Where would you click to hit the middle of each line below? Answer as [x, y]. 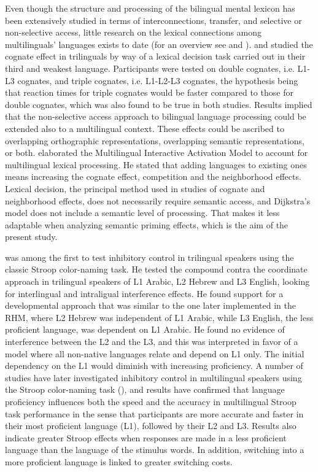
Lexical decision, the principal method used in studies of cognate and [135, 188]
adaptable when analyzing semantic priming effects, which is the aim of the [147, 224]
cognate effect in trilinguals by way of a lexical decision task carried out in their [155, 56]
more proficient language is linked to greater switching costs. [119, 461]
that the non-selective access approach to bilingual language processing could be [156, 116]
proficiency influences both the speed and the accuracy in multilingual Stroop [151, 401]
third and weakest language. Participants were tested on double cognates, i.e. [150, 68]
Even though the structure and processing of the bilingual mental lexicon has [150, 8]
